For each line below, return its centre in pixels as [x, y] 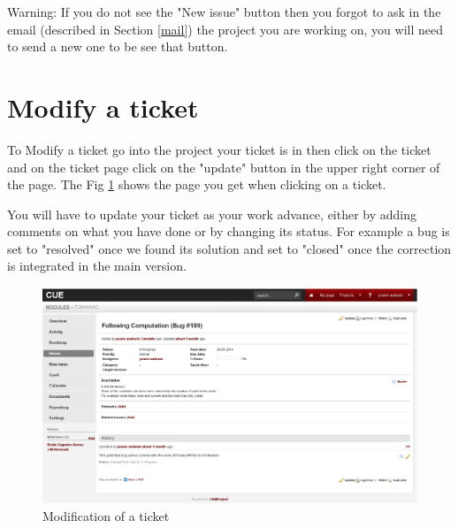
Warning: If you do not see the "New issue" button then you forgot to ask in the [224, 11]
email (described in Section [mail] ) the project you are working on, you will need [225, 29]
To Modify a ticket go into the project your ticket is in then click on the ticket [219, 149]
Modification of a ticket [106, 515]
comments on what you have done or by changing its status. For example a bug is [229, 231]
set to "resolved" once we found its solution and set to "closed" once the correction [229, 248]
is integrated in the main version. [97, 266]
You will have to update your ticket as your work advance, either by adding [212, 214]
